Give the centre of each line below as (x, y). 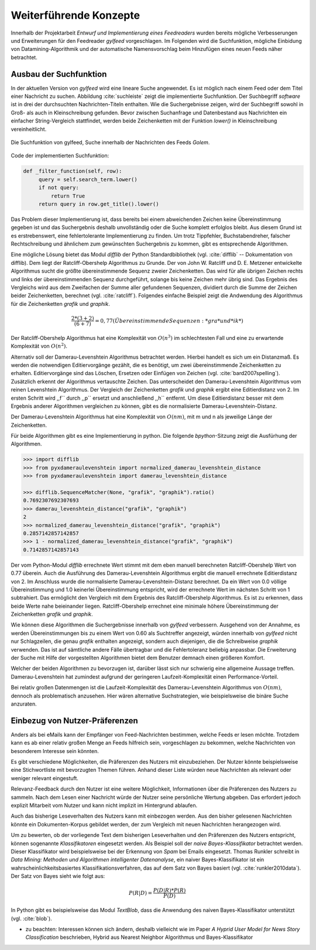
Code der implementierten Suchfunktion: (60, 156)
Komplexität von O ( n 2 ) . (39, 346)
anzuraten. (24, 704)
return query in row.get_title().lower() (99, 204)
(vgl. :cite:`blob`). (31, 918)
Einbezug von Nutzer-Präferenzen (75, 721)
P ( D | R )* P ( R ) (169, 891)
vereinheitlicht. (29, 129)
